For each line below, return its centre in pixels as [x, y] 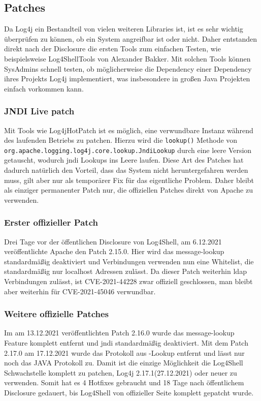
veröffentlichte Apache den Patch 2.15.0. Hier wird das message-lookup [114, 251]
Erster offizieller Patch [51, 222]
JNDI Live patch [39, 111]
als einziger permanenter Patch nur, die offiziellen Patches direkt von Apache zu [128, 190]
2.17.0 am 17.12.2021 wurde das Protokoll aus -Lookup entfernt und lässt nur [124, 352]
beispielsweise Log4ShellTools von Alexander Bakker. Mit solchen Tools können [127, 58]
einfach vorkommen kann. [44, 88]
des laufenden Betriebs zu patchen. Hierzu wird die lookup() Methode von [121, 140]
